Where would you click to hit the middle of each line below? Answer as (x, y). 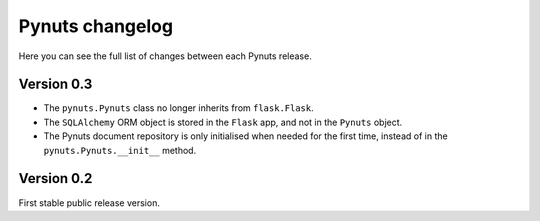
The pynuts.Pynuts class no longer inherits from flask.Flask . (178, 108)
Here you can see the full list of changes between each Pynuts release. (165, 56)
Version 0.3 (55, 84)
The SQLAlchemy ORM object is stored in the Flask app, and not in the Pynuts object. (223, 122)
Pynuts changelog (96, 26)
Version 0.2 (55, 178)
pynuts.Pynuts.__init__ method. (120, 150)
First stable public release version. (89, 202)
